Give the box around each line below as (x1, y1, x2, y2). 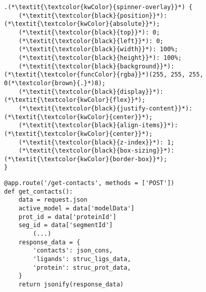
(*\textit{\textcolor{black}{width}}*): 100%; (18, 46, 178, 53)
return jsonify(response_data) (18, 281, 124, 288)
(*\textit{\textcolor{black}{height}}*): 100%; (18, 54, 182, 61)
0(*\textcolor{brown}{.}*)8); (4, 79, 106, 87)
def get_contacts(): (4, 188, 73, 195)
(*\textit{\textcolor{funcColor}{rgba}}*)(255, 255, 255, (4, 71, 203, 79)
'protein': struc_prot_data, (33, 264, 131, 271)
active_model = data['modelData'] (18, 205, 135, 212)
